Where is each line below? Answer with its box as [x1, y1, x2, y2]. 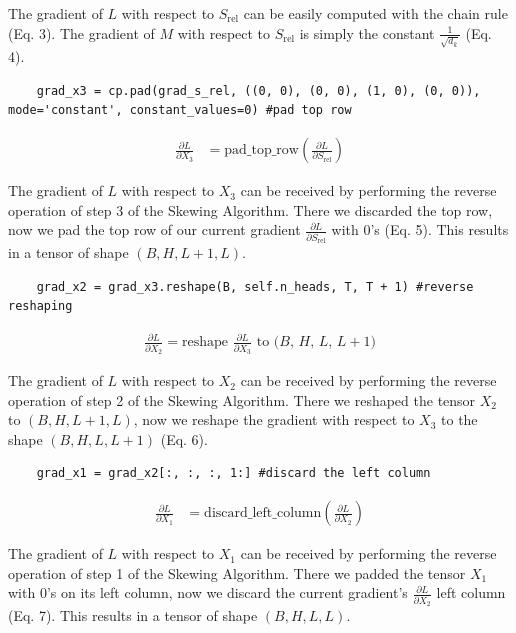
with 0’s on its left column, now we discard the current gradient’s [8, 582, 408, 603]
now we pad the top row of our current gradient [8, 219, 301, 240]
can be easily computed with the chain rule [243, 3, 508, 23]
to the [441, 409, 478, 430]
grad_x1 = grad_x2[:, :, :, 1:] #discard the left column [36, 466, 431, 481]
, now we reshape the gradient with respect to [133, 409, 415, 430]
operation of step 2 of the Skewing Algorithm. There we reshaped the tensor [8, 389, 476, 410]
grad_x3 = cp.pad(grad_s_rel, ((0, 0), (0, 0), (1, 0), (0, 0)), [36, 83, 481, 98]
